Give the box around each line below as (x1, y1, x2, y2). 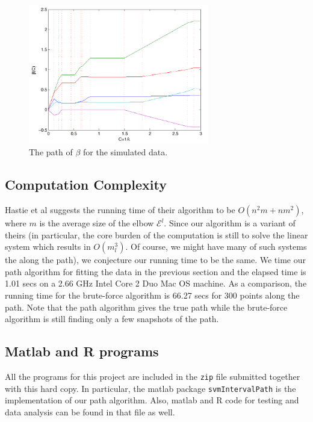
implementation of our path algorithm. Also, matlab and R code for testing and (5, 394, 299, 406)
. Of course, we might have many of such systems (125, 240, 307, 253)
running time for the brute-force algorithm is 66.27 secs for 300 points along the (5, 289, 300, 301)
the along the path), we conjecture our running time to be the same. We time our (5, 253, 306, 266)
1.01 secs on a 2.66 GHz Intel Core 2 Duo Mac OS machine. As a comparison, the (5, 277, 307, 290)
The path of (29, 146, 73, 158)
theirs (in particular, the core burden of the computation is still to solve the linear (5, 228, 308, 241)
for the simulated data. (83, 146, 168, 158)
